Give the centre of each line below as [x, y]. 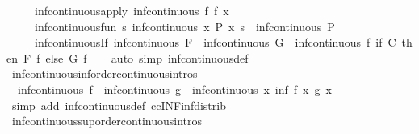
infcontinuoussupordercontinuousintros [107, 121]
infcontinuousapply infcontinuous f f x [132, 10]
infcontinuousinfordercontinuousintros [105, 73]
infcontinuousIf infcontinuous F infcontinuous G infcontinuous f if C [215, 42]
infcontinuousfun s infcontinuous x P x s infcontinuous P [184, 26]
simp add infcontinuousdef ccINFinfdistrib [119, 105]
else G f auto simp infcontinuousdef [147, 57]
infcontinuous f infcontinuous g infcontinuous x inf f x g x [174, 89]
